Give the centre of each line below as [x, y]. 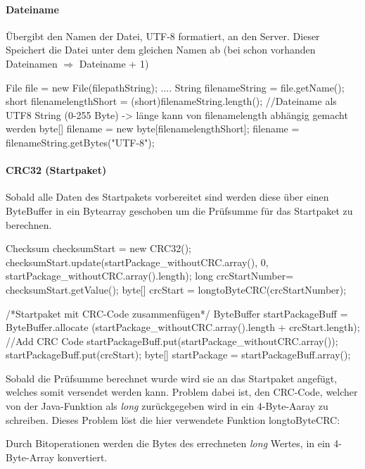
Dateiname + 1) [114, 63]
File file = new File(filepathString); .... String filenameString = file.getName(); [175, 87]
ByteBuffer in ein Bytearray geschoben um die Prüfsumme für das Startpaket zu [179, 210]
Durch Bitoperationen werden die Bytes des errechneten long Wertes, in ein [168, 443]
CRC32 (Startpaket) [56, 170]
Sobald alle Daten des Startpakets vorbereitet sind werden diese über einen [167, 197]
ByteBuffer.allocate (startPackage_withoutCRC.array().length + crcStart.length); [183, 327]
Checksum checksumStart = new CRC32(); [99, 248]
